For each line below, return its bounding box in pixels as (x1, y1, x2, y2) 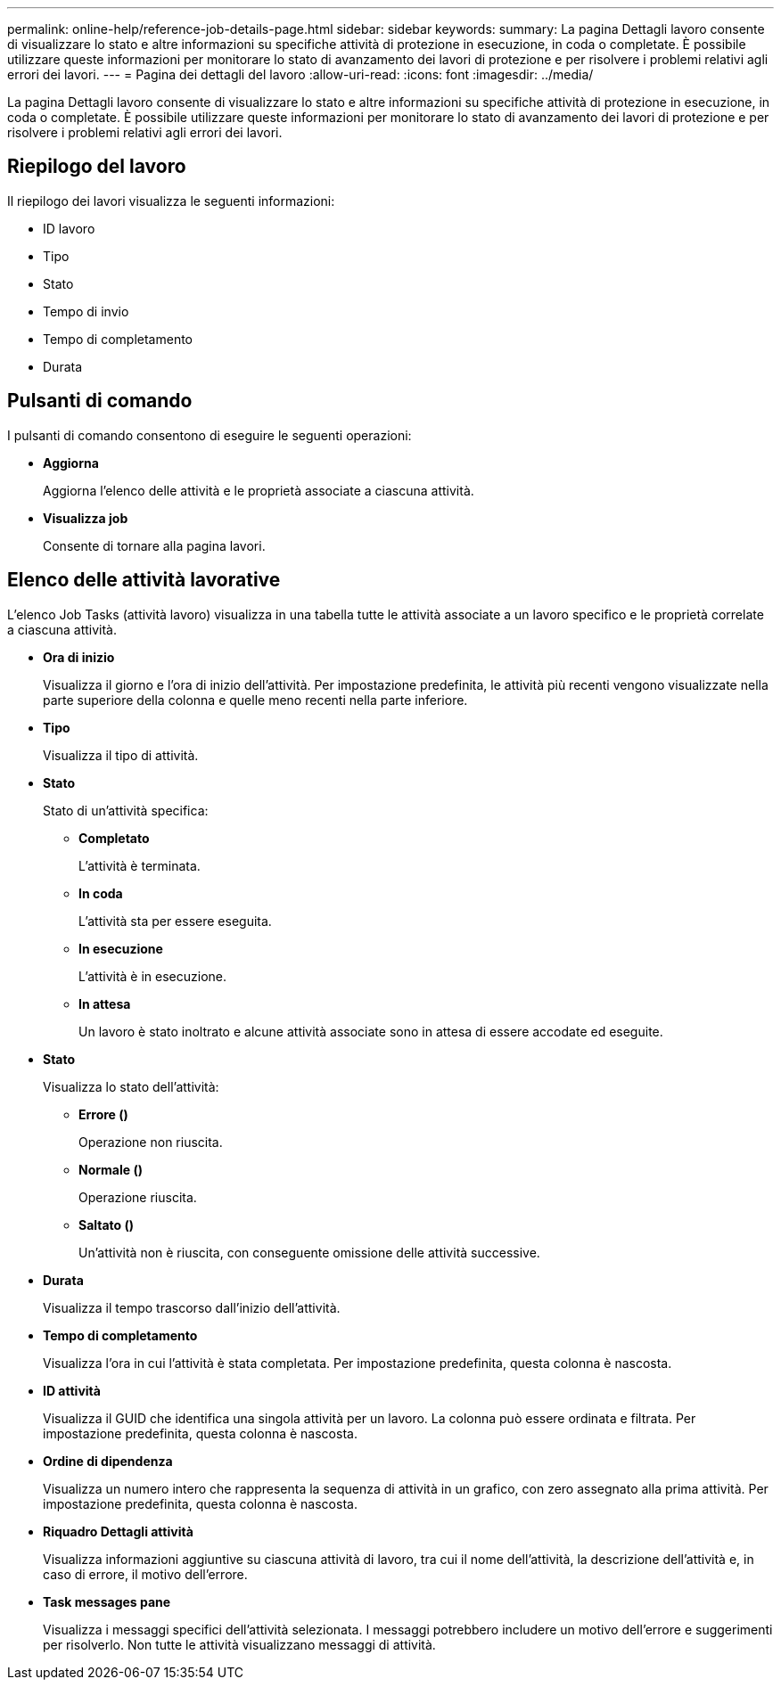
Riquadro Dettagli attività (43, 1523, 193, 1539)
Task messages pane (43, 1593, 171, 1609)
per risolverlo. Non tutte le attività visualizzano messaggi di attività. (43, 1636, 436, 1652)
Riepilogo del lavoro (7, 155, 186, 178)
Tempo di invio (43, 303, 129, 319)
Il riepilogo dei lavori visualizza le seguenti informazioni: (7, 192, 335, 209)
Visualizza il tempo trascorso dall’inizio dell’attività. (43, 1299, 341, 1315)
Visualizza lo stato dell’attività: (43, 1078, 219, 1094)
